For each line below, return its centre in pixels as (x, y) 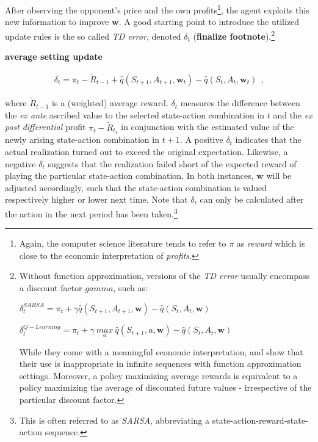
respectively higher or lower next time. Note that (96, 199)
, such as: (130, 288)
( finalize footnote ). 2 (234, 35)
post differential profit (45, 127)
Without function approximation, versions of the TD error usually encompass (164, 276)
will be (279, 176)
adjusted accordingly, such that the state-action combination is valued (136, 187)
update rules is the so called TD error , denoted (93, 36)
